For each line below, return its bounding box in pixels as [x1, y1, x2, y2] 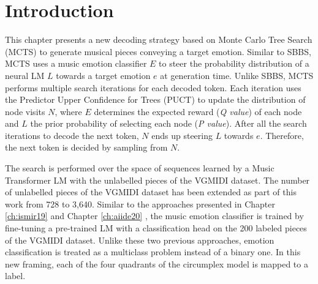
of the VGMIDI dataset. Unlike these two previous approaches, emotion [5, 233, 274, 246]
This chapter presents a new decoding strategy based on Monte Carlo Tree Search [5, 33, 312, 46]
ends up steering [151, 129, 213, 141]
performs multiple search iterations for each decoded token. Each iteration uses [5, 81, 301, 94]
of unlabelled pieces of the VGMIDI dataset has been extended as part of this [5, 185, 297, 198]
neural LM [5, 69, 45, 81]
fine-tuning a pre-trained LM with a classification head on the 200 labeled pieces [5, 222, 307, 234]
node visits [5, 105, 45, 118]
